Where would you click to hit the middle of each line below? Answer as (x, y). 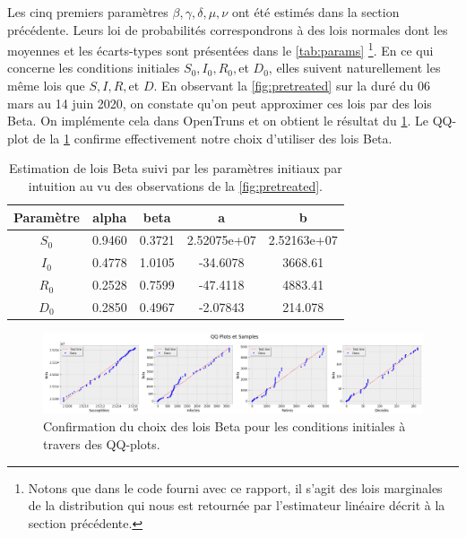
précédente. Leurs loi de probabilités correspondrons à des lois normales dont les (228, 29)
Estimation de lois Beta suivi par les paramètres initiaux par (176, 168)
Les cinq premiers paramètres (88, 12)
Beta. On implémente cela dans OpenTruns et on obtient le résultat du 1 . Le (218, 121)
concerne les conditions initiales (94, 68)
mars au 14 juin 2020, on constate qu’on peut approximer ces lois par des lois (220, 103)
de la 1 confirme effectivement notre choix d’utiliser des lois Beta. (212, 138)
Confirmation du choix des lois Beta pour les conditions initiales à (224, 426)
